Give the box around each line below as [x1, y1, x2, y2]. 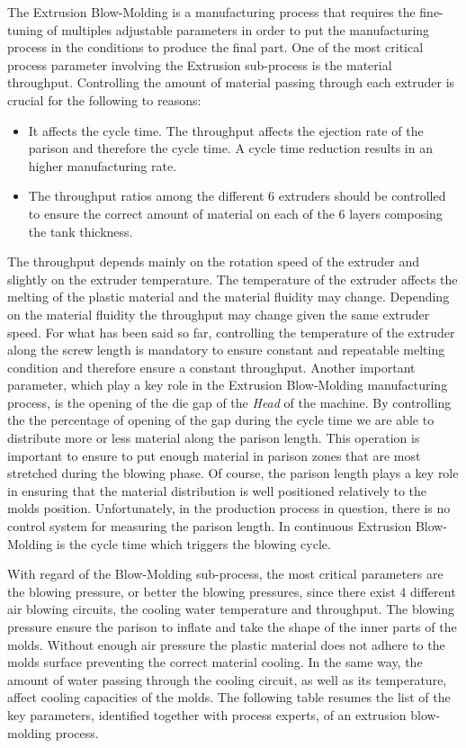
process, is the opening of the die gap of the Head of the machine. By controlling [7, 392, 452, 411]
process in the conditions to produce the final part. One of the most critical [7, 38, 424, 57]
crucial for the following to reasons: [7, 90, 202, 109]
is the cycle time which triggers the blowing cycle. [56, 534, 331, 553]
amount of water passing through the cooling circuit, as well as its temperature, [7, 670, 447, 689]
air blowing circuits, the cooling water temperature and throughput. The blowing [7, 599, 454, 618]
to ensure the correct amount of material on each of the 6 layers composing [28, 203, 443, 222]
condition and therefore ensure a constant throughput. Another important [7, 357, 416, 376]
